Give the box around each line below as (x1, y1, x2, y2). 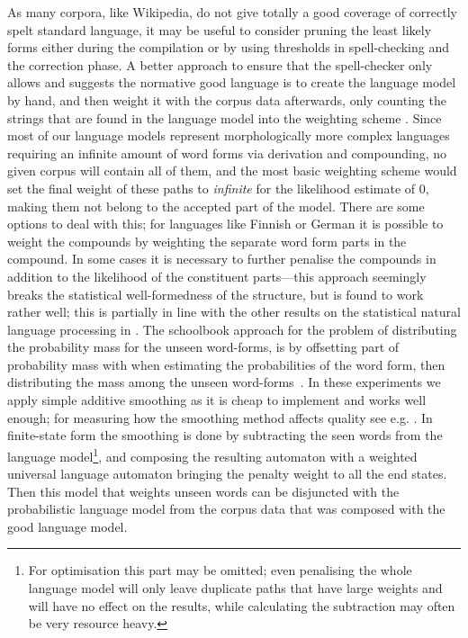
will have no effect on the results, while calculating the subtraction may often (28, 596, 455, 615)
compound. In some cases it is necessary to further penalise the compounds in (7, 249, 436, 268)
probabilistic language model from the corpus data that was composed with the (7, 499, 445, 518)
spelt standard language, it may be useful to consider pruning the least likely (7, 20, 432, 39)
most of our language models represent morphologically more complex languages (7, 126, 450, 145)
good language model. (7, 517, 128, 535)
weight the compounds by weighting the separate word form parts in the (7, 231, 407, 250)
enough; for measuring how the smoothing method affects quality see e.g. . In (7, 408, 433, 427)
